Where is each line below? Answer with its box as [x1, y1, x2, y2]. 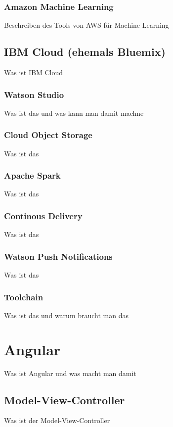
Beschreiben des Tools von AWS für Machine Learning [4, 20, 169, 30]
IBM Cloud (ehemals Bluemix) [4, 44, 166, 59]
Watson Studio [4, 88, 64, 100]
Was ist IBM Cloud [4, 67, 63, 78]
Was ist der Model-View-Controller [4, 415, 110, 426]
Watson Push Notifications [4, 250, 113, 262]
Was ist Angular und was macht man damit [4, 368, 136, 378]
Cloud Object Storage [4, 129, 92, 141]
